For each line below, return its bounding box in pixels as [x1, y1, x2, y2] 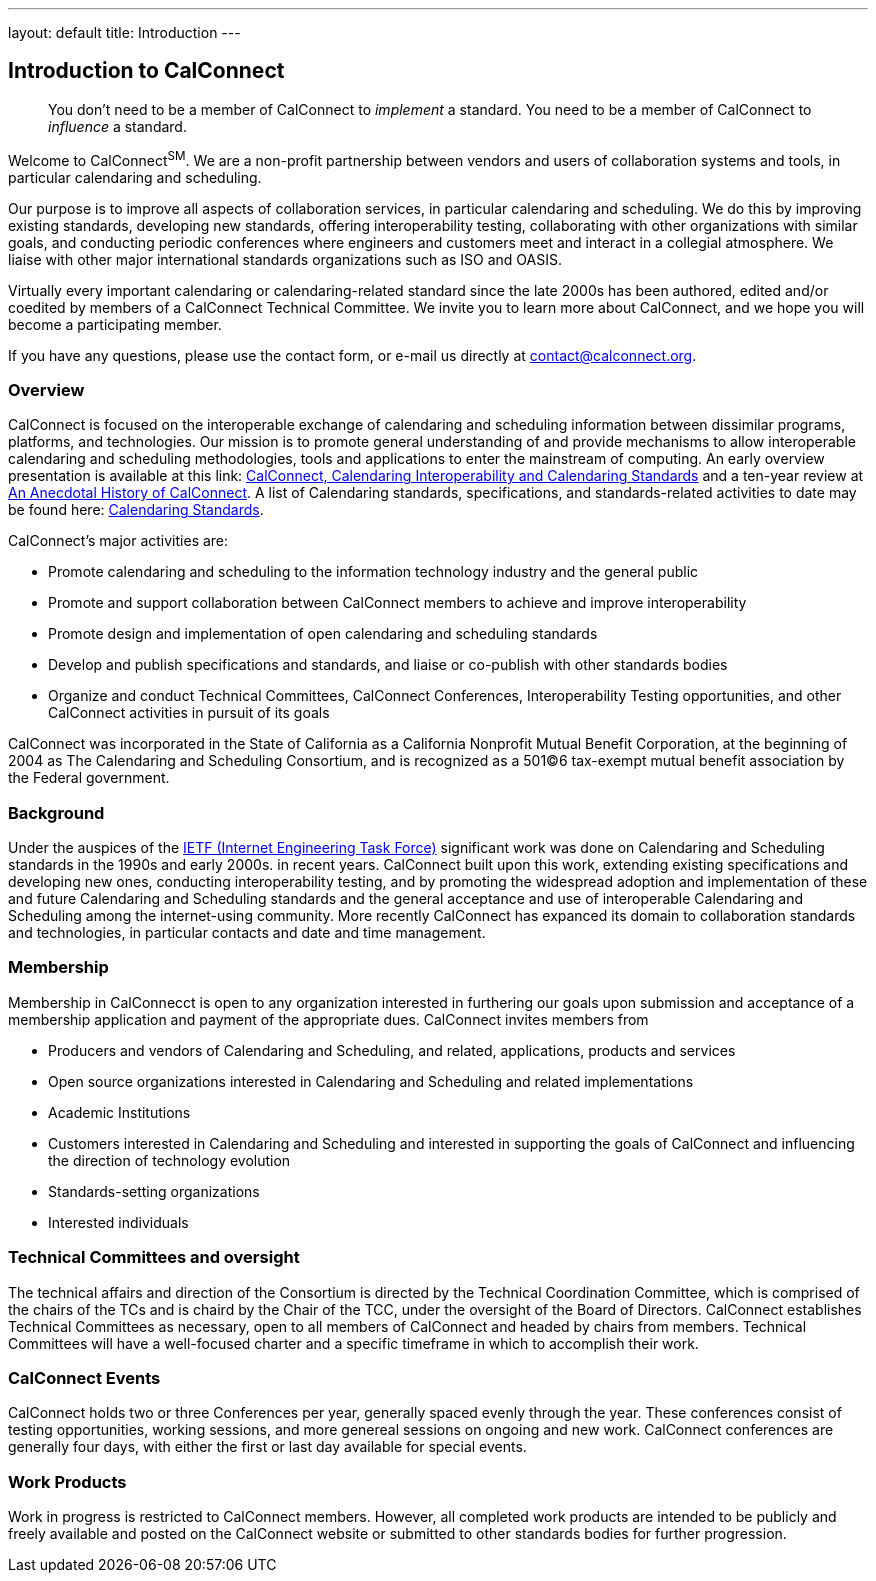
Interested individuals [48, 1213, 189, 1231]
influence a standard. [48, 117, 187, 135]
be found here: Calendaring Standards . [8, 501, 264, 519]
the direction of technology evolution [48, 1151, 291, 1169]
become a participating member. [8, 315, 222, 333]
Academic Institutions [48, 1103, 191, 1121]
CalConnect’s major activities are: [8, 532, 229, 550]
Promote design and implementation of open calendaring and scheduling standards [48, 625, 598, 643]
